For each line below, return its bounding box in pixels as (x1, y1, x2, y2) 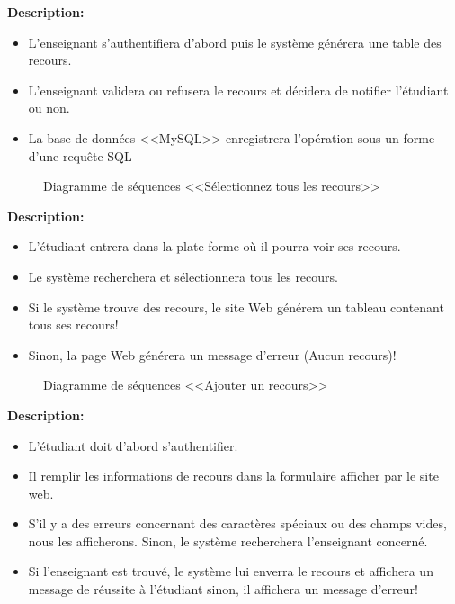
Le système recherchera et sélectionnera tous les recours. (28, 266, 338, 285)
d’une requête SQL (28, 146, 132, 165)
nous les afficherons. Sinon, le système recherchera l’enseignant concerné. (28, 531, 428, 550)
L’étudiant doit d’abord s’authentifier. (28, 436, 238, 455)
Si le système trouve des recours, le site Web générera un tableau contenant (28, 297, 444, 316)
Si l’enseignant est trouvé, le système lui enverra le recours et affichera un (28, 562, 433, 581)
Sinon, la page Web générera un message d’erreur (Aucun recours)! (28, 345, 397, 364)
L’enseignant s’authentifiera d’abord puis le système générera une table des (28, 32, 442, 51)
